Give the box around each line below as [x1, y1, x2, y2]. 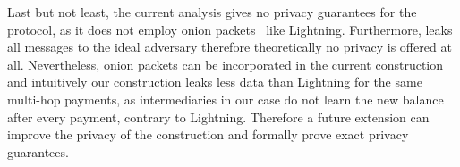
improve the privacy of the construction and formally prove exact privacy [7, 125, 409, 144]
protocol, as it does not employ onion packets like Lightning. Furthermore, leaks [7, 20, 453, 38]
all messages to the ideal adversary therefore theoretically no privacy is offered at [7, 38, 452, 56]
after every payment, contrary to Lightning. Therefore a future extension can [7, 107, 430, 126]
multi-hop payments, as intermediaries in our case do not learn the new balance [7, 89, 444, 108]
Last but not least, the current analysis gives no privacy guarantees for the [7, 3, 417, 21]
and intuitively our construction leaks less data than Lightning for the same [7, 72, 422, 91]
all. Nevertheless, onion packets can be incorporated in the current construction [7, 54, 444, 73]
